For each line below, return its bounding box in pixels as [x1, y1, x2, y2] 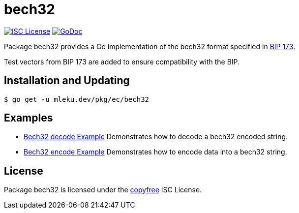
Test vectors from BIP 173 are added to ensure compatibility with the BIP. [4, 57, 240, 66]
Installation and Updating [4, 74, 130, 87]
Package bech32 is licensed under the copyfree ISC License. [4, 185, 202, 194]
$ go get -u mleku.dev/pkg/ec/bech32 [4, 95, 149, 103]
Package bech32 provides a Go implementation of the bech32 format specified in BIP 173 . [4, 42, 296, 51]
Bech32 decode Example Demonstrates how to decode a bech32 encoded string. [24, 132, 288, 141]
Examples [4, 112, 53, 124]
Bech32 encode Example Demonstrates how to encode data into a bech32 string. [24, 148, 287, 156]
